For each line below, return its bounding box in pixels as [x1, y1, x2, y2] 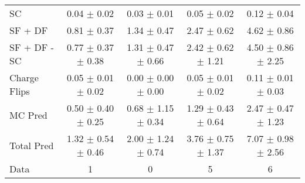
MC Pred [9, 108, 48, 122]
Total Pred [9, 138, 54, 152]
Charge [9, 71, 39, 84]
